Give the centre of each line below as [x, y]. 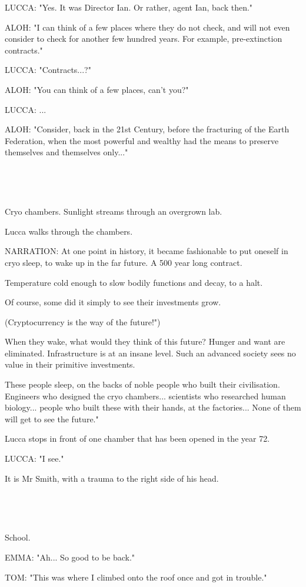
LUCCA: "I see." [34, 458]
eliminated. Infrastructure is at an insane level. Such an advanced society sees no [150, 353]
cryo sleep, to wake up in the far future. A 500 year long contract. [124, 262]
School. [18, 537]
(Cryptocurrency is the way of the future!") [83, 321]
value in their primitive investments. [70, 364]
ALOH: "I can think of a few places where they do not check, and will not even [147, 27]
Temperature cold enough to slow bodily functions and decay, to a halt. [134, 282]
